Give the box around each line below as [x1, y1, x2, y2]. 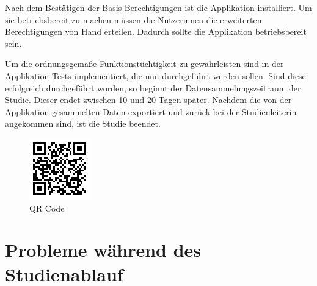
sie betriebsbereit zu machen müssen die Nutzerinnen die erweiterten [5, 13, 262, 26]
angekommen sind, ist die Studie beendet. [5, 117, 161, 130]
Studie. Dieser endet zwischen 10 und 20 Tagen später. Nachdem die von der [5, 93, 292, 106]
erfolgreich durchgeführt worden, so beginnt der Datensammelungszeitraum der [5, 81, 301, 94]
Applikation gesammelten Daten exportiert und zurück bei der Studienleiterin [5, 105, 297, 118]
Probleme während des [5, 237, 202, 262]
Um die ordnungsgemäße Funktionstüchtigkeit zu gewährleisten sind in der [5, 57, 284, 70]
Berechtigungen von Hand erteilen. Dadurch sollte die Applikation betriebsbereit [5, 25, 307, 38]
